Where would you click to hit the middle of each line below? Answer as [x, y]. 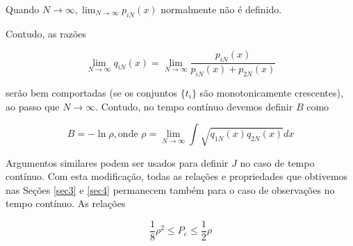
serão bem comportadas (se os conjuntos [91, 93]
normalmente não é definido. [221, 9]
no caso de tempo [277, 162]
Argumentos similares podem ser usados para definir [117, 162]
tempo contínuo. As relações [66, 203]
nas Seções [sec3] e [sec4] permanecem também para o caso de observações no [170, 189]
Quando [23, 9]
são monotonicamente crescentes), [271, 93]
